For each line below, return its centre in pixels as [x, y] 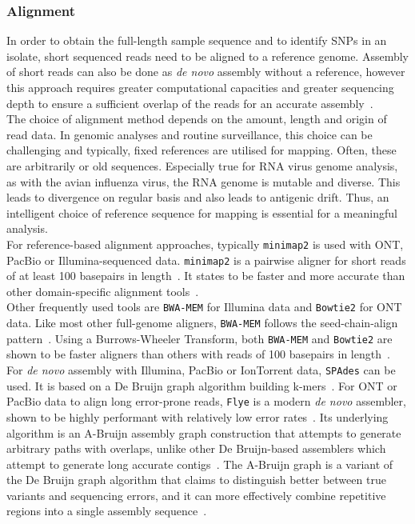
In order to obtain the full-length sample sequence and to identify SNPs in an [197, 40]
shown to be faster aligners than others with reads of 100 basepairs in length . [198, 354]
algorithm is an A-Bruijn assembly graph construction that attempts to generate [204, 432]
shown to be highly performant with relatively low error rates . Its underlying [198, 416]
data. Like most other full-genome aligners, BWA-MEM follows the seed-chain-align [202, 323]
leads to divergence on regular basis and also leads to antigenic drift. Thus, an [198, 197]
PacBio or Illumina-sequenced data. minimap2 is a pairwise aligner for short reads [206, 260]
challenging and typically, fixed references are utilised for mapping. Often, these [202, 150]
